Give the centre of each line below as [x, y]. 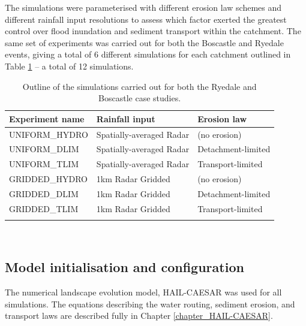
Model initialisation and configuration [124, 267]
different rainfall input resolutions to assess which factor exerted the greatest [146, 19]
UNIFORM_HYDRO [49, 134]
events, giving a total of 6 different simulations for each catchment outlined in [148, 54]
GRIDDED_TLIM [44, 208]
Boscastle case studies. [140, 98]
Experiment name [47, 118]
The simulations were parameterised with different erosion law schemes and [143, 7]
